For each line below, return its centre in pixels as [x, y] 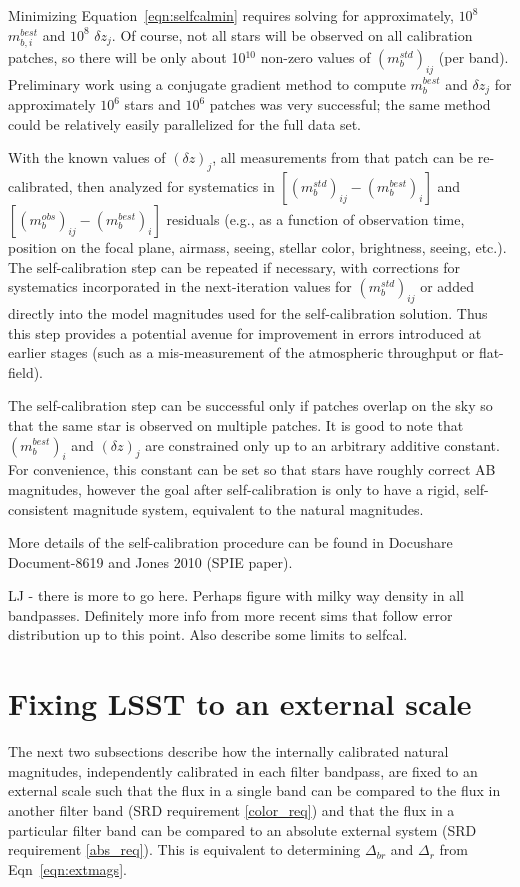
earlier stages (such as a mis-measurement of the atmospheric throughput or [241, 352]
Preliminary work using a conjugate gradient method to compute [207, 83]
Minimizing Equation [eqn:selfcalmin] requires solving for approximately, [231, 15]
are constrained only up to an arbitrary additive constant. [322, 444]
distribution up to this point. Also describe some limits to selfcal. [208, 634]
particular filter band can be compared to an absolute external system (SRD [242, 829]
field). [26, 371]
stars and [152, 104]
